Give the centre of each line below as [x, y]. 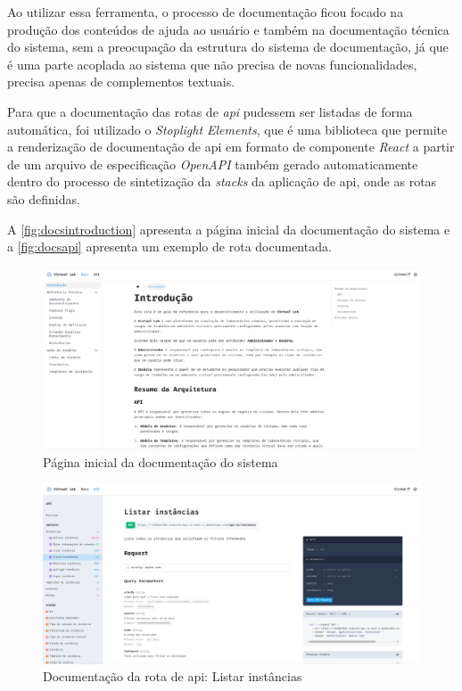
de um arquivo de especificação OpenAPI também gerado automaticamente [213, 164]
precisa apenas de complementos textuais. [121, 82]
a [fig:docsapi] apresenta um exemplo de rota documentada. [169, 247]
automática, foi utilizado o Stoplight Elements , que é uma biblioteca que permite [227, 129]
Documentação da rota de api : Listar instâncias [173, 676]
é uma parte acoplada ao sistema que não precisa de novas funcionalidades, [212, 64]
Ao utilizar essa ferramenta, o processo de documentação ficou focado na [206, 12]
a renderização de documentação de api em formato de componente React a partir [231, 147]
